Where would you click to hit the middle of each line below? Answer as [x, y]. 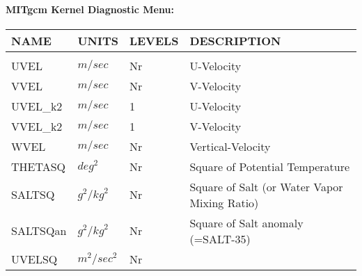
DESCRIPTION [235, 40]
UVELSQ [34, 259]
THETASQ [39, 166]
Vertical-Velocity [230, 146]
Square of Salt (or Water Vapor [266, 186]
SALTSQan [39, 231]
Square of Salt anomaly [246, 222]
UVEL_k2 [37, 106]
